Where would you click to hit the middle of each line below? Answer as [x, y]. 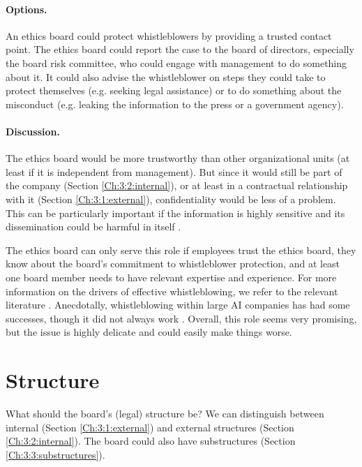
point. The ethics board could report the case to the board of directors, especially [180, 49]
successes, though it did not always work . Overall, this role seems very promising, [181, 318]
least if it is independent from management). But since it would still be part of [174, 171]
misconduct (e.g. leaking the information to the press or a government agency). [175, 104]
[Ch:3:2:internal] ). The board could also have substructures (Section [151, 441]
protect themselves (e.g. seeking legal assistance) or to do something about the [174, 90]
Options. [27, 9]
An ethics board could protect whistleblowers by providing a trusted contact [169, 35]
